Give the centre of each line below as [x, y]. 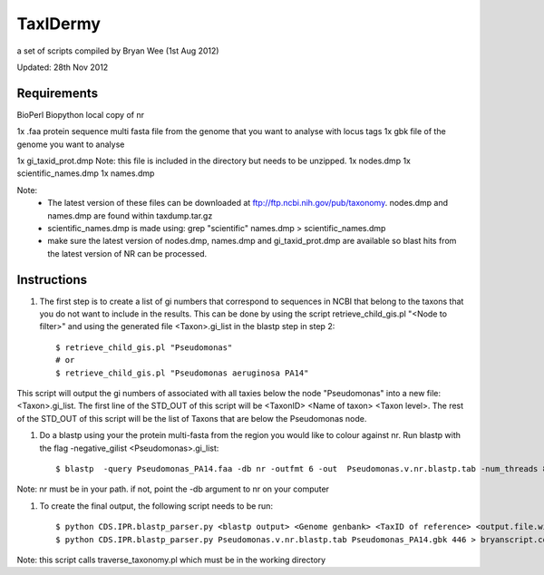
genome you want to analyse [71, 144]
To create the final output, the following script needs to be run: [156, 506]
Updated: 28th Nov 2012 [63, 67]
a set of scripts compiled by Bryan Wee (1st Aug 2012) [118, 51]
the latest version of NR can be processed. [127, 253]
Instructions [52, 280]
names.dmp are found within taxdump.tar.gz [130, 215]
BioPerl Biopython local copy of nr [81, 114]
